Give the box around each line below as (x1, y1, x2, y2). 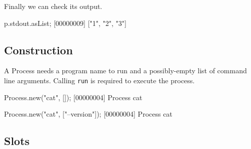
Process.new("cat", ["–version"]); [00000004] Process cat (4, 109, 172, 119)
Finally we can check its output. (4, 1, 102, 11)
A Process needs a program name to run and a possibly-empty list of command (4, 65, 247, 76)
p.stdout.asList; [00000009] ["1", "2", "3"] (4, 17, 126, 28)
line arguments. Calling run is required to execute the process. (4, 75, 195, 85)
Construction (4, 42, 73, 57)
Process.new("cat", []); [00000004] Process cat (4, 92, 142, 102)
